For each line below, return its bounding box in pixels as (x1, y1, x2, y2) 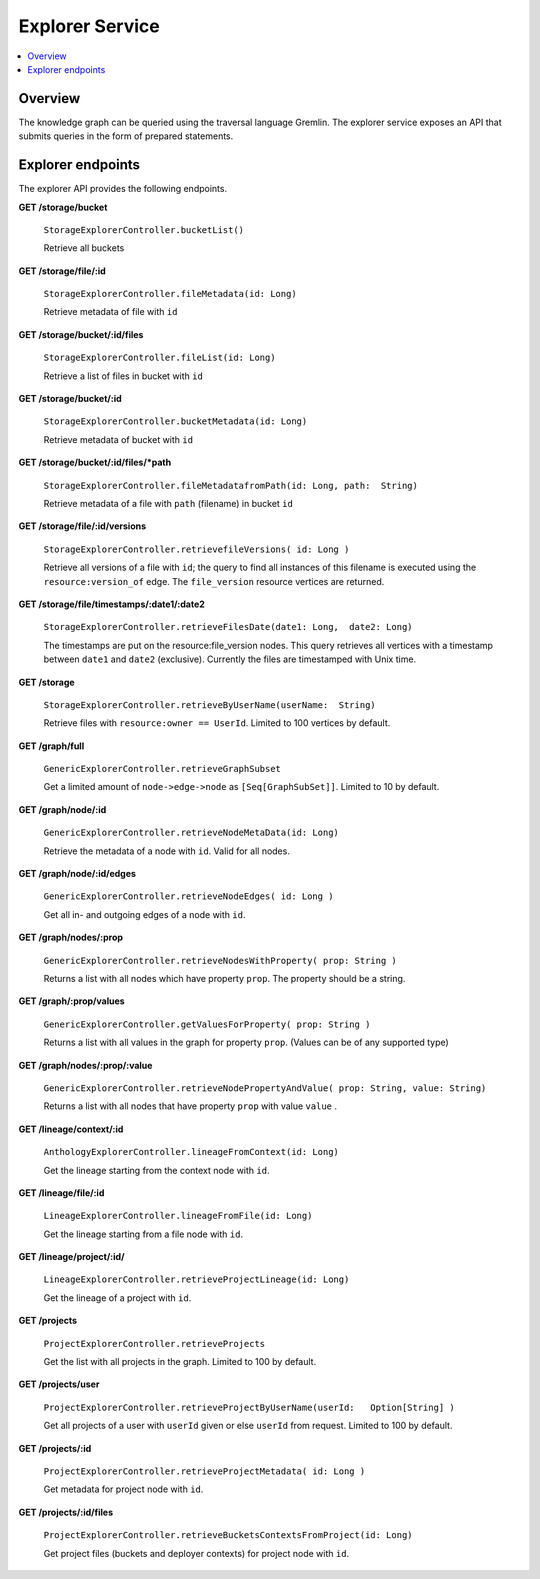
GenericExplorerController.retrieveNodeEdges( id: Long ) (43, 891, 334, 902)
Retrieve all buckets (43, 242, 125, 254)
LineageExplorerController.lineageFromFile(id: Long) (43, 1210, 313, 1222)
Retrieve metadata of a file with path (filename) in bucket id (43, 498, 294, 509)
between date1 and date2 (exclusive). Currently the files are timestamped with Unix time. (43, 653, 417, 665)
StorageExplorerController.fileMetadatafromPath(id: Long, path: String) (43, 480, 419, 491)
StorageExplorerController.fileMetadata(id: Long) (43, 288, 297, 300)
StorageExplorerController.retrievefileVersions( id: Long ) (43, 543, 350, 555)
